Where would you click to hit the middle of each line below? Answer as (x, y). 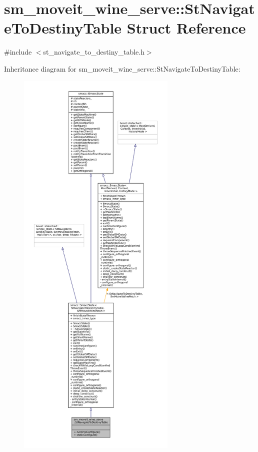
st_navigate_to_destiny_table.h (94, 52)
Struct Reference (186, 28)
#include (18, 52)
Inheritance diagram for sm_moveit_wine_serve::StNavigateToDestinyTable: (122, 68)
